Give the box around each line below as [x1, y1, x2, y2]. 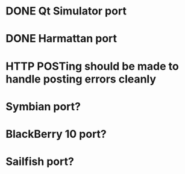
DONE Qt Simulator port [5, 4, 127, 18]
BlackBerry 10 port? [5, 127, 107, 141]
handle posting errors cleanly [5, 72, 157, 85]
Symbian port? [5, 99, 81, 113]
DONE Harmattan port [5, 32, 118, 46]
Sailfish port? [5, 155, 75, 169]
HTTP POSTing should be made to [5, 59, 179, 73]
